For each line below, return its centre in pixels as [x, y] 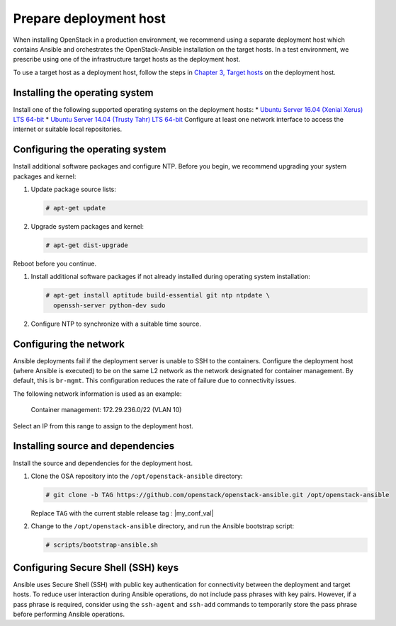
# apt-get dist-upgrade [87, 245]
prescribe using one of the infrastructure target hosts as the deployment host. [127, 59]
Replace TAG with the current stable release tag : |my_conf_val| [122, 513]
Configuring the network [69, 344]
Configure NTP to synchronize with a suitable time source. [116, 324]
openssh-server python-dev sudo [109, 305]
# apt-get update [76, 208]
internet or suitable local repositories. [68, 129]
